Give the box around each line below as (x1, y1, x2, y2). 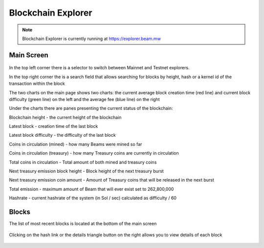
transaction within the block (9, 81, 66, 86)
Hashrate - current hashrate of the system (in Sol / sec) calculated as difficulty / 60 (9, 195, 177, 201)
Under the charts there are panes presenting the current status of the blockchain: (9, 105, 173, 111)
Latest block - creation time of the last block (9, 124, 98, 129)
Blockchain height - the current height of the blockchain (9, 114, 122, 120)
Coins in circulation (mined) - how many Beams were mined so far (9, 141, 142, 147)
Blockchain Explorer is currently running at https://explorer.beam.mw (22, 36, 161, 41)
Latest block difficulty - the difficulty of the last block (9, 132, 116, 138)
